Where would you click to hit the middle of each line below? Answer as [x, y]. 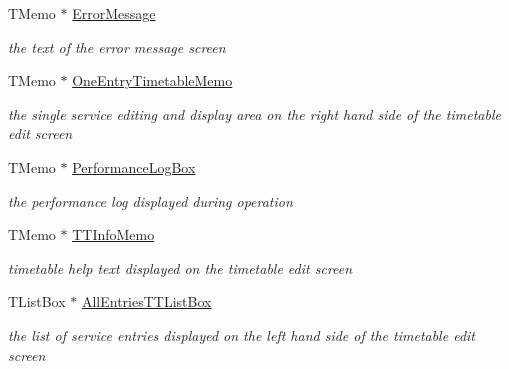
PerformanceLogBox [134, 166]
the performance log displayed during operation [150, 200]
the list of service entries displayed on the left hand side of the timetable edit [241, 334]
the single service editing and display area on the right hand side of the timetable [254, 113]
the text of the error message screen [117, 46]
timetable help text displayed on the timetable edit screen [180, 267]
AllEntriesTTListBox [146, 301]
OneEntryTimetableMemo [152, 80]
